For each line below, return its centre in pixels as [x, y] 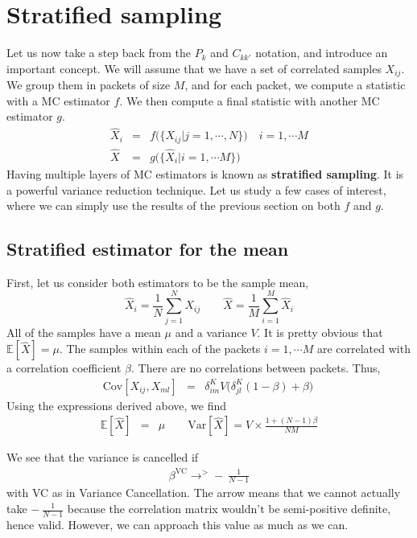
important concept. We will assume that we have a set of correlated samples [194, 68]
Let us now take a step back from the [99, 53]
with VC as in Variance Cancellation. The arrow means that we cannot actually [204, 493]
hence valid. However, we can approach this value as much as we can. [178, 524]
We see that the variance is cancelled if [103, 457]
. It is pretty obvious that [320, 332]
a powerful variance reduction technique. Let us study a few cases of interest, [196, 189]
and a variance [211, 332]
